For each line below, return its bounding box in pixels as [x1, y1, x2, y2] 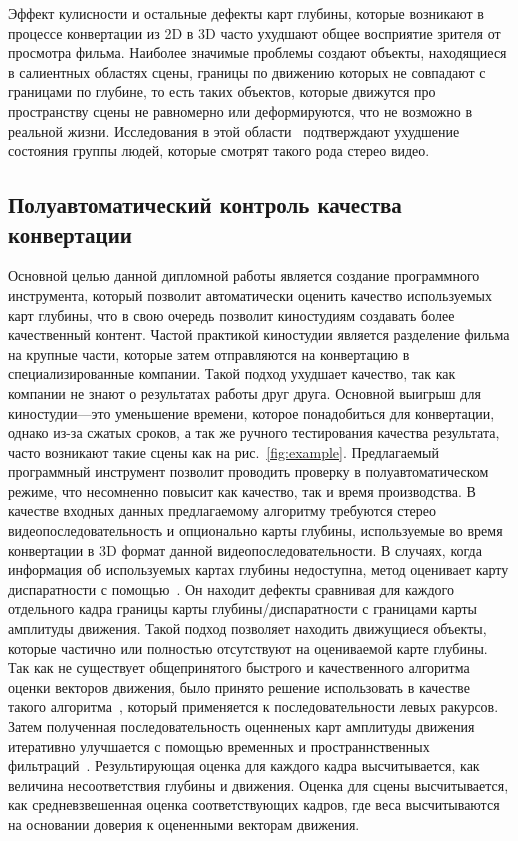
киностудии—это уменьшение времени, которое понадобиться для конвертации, [8, 402, 495, 423]
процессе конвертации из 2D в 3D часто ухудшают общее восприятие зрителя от [8, 22, 501, 43]
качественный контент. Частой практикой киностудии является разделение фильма [8, 324, 510, 345]
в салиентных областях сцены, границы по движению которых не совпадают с [8, 61, 486, 82]
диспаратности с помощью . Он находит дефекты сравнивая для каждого [8, 578, 454, 599]
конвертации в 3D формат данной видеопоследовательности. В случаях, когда [8, 539, 482, 560]
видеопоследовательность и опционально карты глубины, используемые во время [8, 520, 503, 541]
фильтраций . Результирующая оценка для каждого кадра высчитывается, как [8, 755, 480, 776]
